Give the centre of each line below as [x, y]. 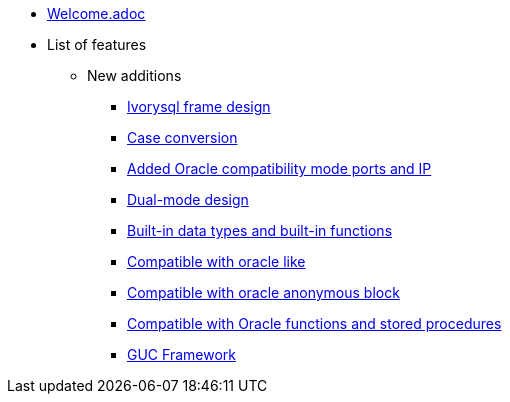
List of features [97, 44]
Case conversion [182, 137]
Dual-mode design [188, 199]
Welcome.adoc [96, 13]
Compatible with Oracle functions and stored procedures [314, 323]
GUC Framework [181, 354]
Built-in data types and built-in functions [260, 230]
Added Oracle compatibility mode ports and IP [279, 168]
